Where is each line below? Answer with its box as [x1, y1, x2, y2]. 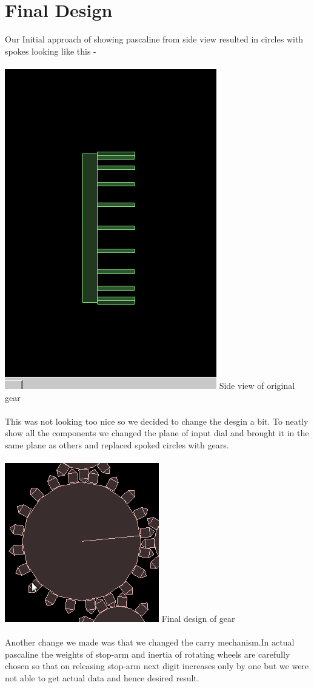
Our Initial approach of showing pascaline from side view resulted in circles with [5, 33, 304, 46]
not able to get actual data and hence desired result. [5, 672, 199, 684]
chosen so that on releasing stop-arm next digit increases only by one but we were [5, 659, 309, 672]
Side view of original [219, 379, 295, 391]
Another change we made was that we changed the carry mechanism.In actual [5, 636, 295, 649]
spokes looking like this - [5, 44, 96, 57]
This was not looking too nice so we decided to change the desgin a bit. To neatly [5, 414, 309, 427]
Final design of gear [161, 612, 235, 625]
